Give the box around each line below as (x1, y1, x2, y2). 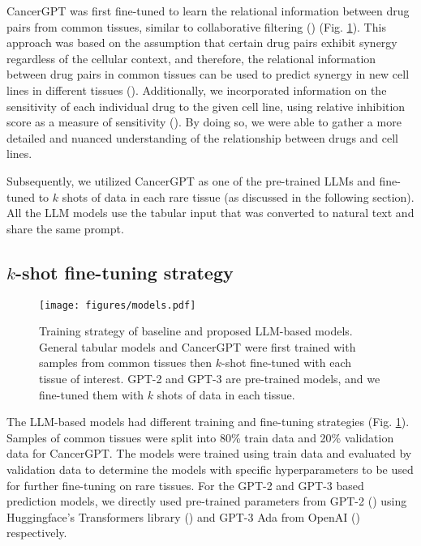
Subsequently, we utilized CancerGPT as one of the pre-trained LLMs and (6, 172, 376, 189)
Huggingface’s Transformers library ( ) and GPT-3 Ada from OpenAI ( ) (6, 508, 360, 525)
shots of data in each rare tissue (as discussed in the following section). (62, 188, 415, 205)
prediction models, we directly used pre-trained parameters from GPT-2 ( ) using (6, 493, 407, 510)
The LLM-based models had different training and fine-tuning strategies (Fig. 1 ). (6, 413, 410, 430)
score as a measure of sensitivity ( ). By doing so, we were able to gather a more (6, 113, 402, 130)
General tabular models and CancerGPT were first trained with (39, 338, 356, 355)
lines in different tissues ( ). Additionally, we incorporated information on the (6, 81, 387, 98)
